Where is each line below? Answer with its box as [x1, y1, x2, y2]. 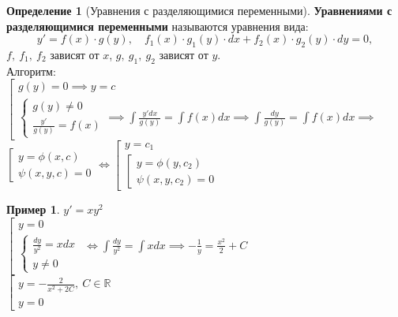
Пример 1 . [6, 201, 60, 218]
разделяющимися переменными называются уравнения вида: [6, 17, 309, 34]
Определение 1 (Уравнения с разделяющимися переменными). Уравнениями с [6, 2, 392, 18]
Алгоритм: [6, 62, 56, 79]
